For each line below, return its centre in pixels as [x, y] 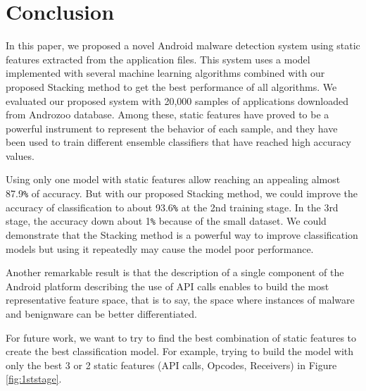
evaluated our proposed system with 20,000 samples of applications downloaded [177, 100]
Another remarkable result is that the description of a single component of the [175, 272]
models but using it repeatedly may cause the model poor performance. [160, 248]
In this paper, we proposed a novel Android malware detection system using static [183, 45]
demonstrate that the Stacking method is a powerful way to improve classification [182, 235]
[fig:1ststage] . [34, 379]
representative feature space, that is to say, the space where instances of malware [180, 300]
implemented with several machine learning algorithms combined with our [165, 73]
